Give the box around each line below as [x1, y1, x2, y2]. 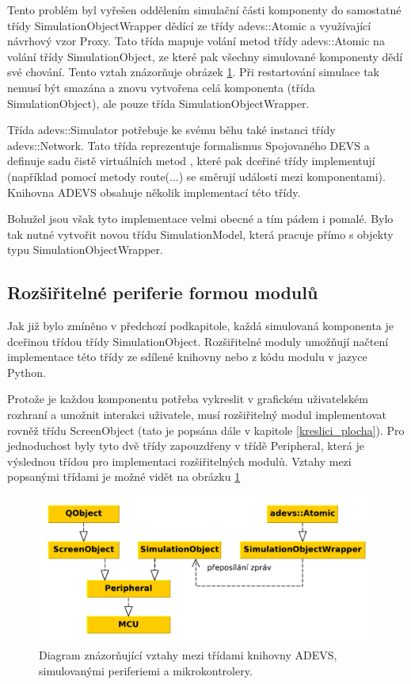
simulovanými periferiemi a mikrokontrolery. [39, 662, 253, 678]
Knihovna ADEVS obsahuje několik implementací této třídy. [7, 183, 301, 200]
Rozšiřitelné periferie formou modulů [7, 280, 318, 305]
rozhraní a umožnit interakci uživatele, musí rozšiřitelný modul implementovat [7, 406, 387, 423]
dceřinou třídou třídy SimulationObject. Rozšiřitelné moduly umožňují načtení [7, 332, 389, 349]
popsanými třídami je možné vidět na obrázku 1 [7, 468, 241, 485]
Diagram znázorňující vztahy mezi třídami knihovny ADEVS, [39, 646, 337, 663]
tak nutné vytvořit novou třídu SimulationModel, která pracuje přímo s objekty [7, 225, 394, 242]
